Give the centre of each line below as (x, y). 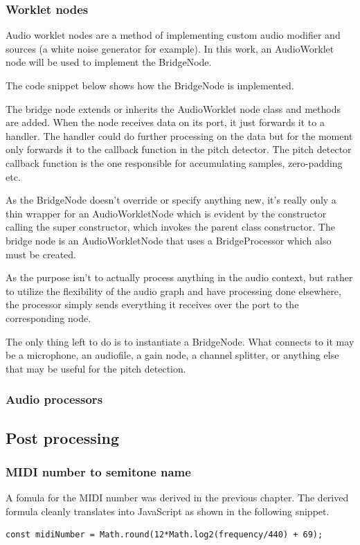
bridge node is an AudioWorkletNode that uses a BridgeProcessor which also (169, 240)
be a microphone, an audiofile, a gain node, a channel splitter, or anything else (172, 355)
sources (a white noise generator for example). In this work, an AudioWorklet (170, 48)
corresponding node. (48, 318)
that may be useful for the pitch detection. (96, 368)
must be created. (41, 254)
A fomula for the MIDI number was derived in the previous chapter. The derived (177, 498)
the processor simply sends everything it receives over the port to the (152, 304)
